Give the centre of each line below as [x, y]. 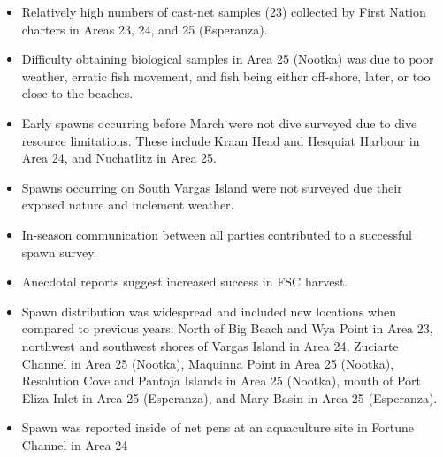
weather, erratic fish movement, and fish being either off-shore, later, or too [226, 76]
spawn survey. [59, 251]
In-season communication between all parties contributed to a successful [217, 234]
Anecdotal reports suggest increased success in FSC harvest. [185, 282]
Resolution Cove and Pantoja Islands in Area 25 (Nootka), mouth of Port [221, 381]
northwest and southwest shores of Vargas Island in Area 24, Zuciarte [210, 345]
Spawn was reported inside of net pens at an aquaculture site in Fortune [218, 427]
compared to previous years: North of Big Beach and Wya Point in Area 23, [227, 328]
